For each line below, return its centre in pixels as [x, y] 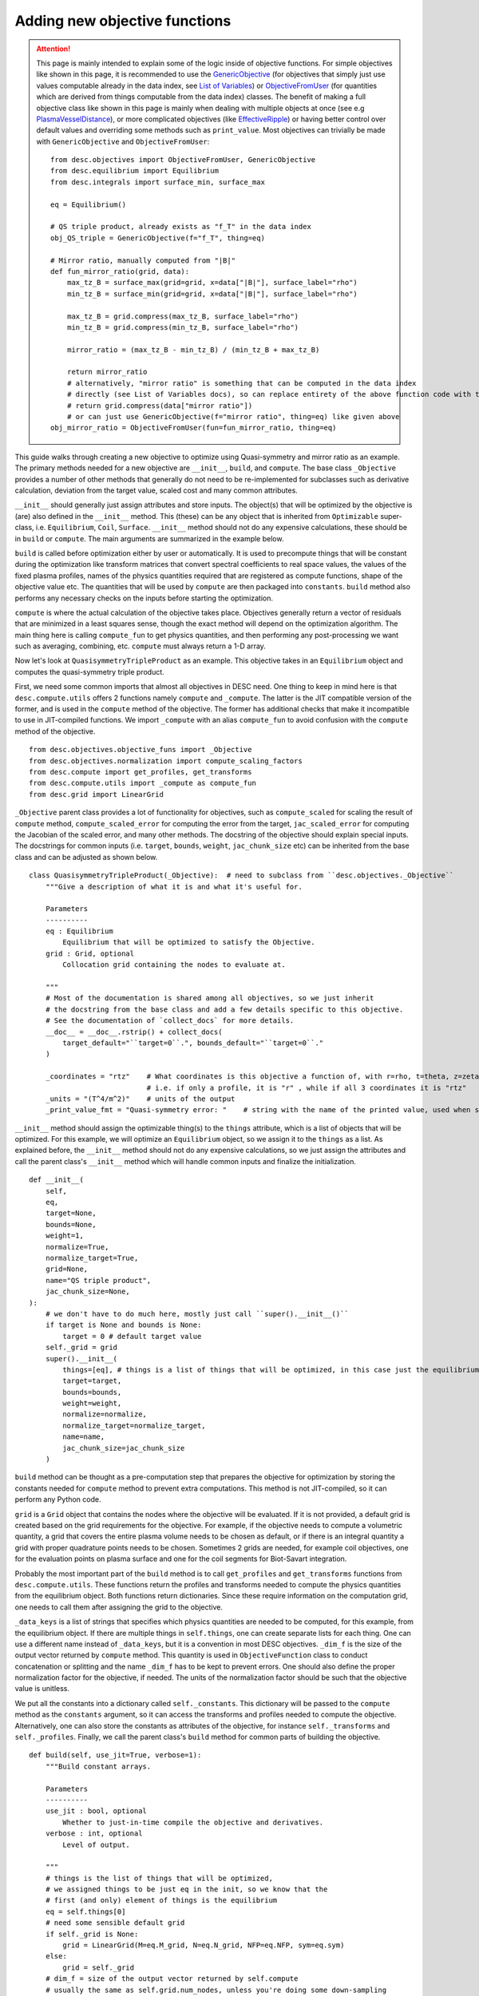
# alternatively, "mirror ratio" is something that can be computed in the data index [241, 383]
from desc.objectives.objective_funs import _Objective [141, 750]
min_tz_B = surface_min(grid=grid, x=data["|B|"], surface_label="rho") [212, 294]
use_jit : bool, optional [96, 1811]
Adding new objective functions [123, 21]
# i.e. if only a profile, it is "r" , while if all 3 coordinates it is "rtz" [307, 1087]
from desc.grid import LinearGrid [96, 794]
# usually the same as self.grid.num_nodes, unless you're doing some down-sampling [216, 1990]
